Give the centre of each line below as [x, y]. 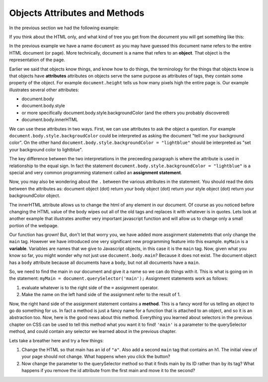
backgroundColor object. [35, 195]
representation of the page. [37, 60]
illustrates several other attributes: [44, 90]
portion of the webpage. [34, 225]
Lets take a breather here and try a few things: [57, 340]
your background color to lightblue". [46, 149]
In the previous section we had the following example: [64, 28]
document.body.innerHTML [50, 120]
